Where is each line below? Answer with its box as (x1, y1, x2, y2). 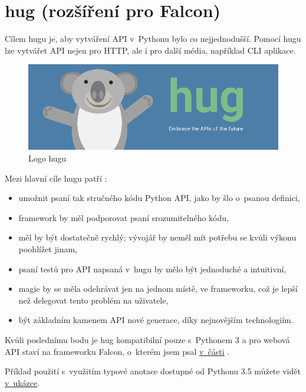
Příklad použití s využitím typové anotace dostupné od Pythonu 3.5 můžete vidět (5, 365, 301, 377)
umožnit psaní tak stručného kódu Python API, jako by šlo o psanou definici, (18, 192, 300, 204)
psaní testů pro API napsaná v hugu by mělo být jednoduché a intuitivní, (18, 262, 287, 275)
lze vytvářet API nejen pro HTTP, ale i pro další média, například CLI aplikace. (5, 44, 296, 56)
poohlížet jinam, (18, 243, 77, 255)
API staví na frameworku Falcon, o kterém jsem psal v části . (5, 345, 230, 357)
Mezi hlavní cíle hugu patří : (5, 172, 107, 184)
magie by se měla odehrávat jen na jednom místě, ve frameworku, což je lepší (18, 282, 298, 295)
